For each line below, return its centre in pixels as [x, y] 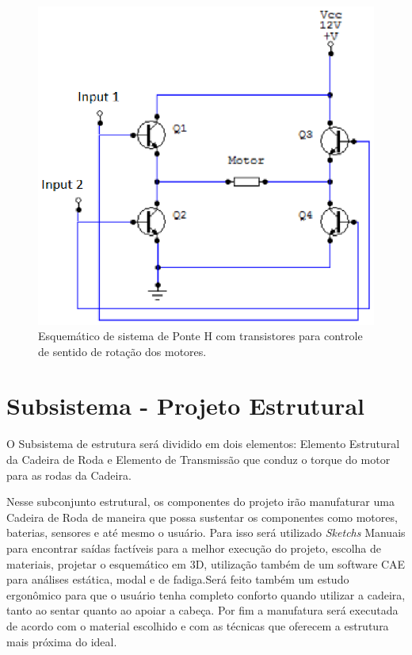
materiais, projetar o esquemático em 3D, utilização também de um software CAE [206, 563]
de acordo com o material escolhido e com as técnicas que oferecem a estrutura [198, 625]
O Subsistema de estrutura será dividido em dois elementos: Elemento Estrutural [203, 444]
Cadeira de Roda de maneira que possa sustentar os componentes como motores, [202, 517]
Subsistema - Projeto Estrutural [185, 406]
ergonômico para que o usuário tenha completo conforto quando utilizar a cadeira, [206, 594]
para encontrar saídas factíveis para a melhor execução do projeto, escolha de [194, 548]
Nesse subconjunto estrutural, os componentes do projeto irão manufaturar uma [200, 502]
